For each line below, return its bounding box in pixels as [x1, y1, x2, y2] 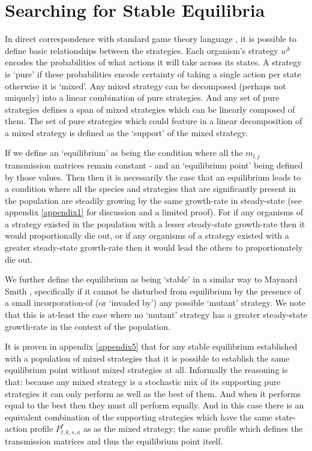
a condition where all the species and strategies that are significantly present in [5, 182, 296, 195]
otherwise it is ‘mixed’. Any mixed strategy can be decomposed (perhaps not [5, 79, 286, 92]
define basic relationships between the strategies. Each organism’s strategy [5, 44, 278, 56]
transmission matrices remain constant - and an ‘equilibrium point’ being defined [5, 158, 303, 171]
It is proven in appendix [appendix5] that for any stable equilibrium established [5, 340, 298, 353]
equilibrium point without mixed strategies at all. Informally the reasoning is [5, 363, 288, 376]
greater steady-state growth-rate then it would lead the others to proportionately [5, 241, 303, 254]
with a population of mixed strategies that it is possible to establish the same [5, 351, 290, 364]
